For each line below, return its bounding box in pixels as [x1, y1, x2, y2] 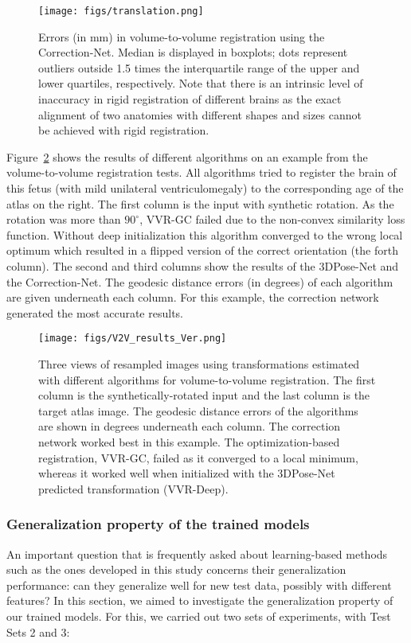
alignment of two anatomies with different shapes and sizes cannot [38, 106, 362, 123]
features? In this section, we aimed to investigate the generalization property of [6, 592, 393, 609]
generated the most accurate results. [6, 304, 183, 321]
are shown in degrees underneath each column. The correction [38, 418, 341, 435]
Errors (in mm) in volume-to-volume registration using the [38, 28, 325, 45]
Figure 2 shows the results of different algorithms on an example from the [6, 148, 368, 165]
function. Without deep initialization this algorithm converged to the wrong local [6, 226, 403, 243]
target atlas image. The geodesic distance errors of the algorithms [38, 402, 358, 419]
